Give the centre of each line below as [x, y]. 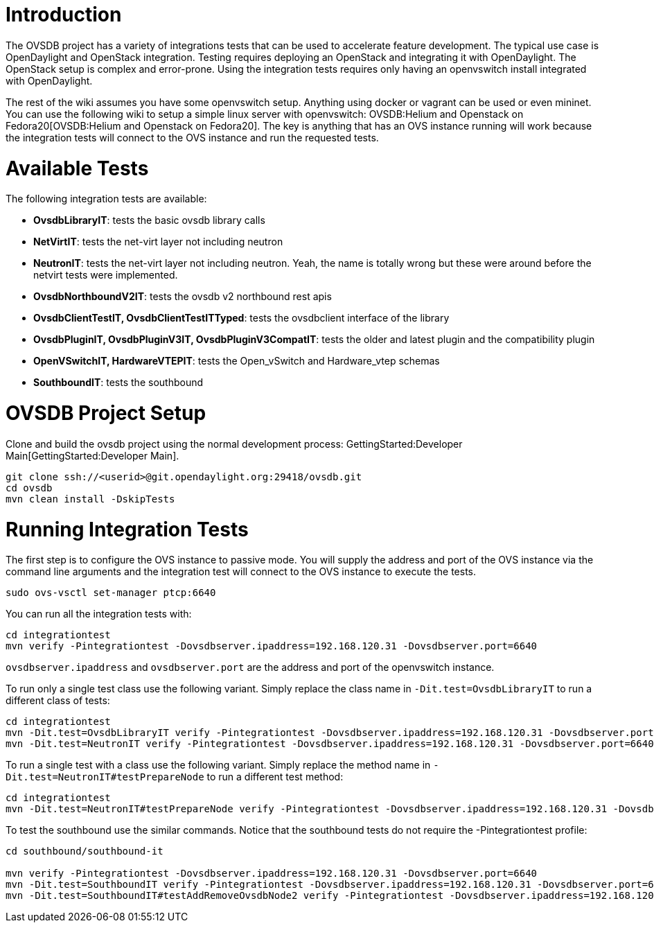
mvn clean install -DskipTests [90, 499]
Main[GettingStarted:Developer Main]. [92, 455]
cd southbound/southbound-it [85, 851]
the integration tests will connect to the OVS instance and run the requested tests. [192, 137]
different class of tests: [58, 701]
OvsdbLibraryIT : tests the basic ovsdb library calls [149, 220]
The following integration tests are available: [106, 199]
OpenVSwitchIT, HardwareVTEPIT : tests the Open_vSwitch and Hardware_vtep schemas [237, 361]
